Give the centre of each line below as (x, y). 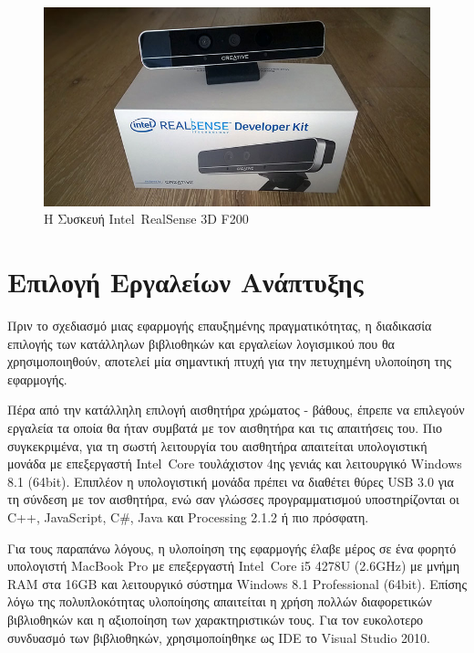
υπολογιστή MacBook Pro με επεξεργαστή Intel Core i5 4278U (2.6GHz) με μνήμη (234, 566)
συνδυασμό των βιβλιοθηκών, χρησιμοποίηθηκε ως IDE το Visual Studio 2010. (219, 637)
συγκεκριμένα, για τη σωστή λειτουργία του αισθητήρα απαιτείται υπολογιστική (217, 445)
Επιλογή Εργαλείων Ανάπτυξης (185, 282)
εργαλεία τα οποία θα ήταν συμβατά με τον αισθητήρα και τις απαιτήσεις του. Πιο (225, 427)
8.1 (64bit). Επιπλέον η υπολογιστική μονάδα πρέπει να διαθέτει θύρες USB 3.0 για (231, 481)
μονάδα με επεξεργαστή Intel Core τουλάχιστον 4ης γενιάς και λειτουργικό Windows (235, 463)
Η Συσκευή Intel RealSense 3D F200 (146, 219)
